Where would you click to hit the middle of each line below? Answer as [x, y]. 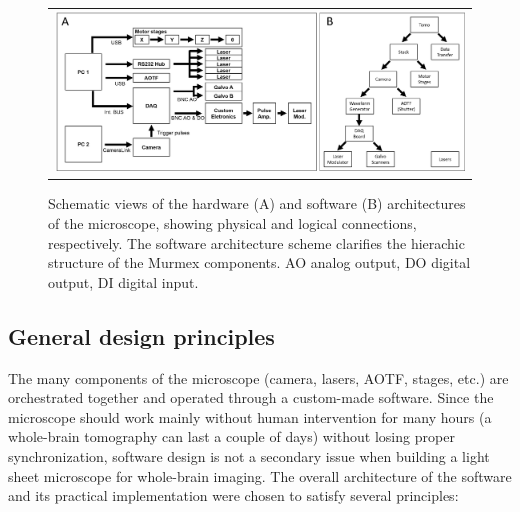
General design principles [141, 335]
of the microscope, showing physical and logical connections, [232, 222]
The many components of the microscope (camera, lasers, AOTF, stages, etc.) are [258, 377]
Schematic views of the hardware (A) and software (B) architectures [257, 203]
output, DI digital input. [123, 281]
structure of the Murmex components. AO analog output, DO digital [259, 262]
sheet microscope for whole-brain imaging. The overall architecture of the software [260, 475]
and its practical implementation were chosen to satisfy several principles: [233, 495]
